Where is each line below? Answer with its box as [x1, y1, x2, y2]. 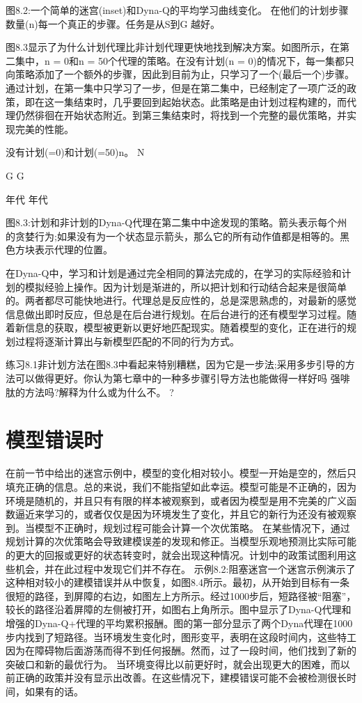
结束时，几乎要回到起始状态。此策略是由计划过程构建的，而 [73, 94, 347, 109]
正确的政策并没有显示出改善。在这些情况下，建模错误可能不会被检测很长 [15, 670, 347, 685]
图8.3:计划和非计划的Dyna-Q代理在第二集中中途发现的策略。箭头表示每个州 [6, 215, 347, 230]
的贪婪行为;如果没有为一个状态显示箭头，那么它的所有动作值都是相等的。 [6, 228, 340, 243]
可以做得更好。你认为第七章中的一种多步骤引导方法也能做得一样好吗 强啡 [15, 371, 350, 386]
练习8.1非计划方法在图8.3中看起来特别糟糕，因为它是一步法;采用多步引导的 [6, 357, 345, 372]
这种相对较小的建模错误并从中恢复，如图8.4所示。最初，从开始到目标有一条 [6, 575, 349, 590]
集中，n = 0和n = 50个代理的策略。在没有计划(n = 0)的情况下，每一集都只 [15, 53, 354, 68]
